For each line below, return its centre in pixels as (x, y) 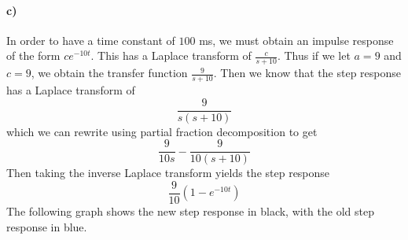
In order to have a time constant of (91, 40)
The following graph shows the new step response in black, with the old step (190, 211)
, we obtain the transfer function (109, 73)
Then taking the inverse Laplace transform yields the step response (168, 173)
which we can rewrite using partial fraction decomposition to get (162, 131)
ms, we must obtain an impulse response (296, 40)
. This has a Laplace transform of (171, 55)
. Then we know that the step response (307, 73)
